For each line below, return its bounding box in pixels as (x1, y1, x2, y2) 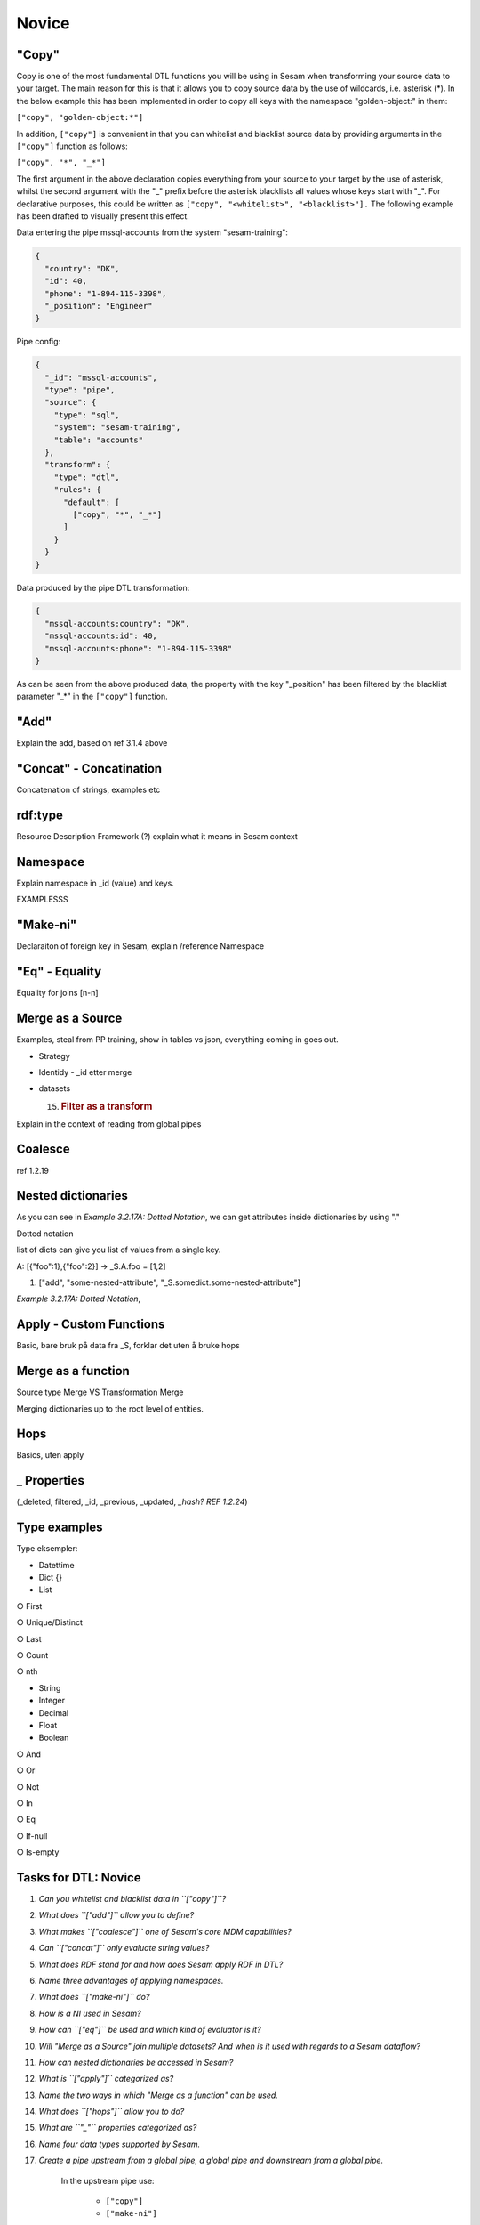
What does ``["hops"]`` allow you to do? (38, 2106, 185, 2117)
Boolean (38, 1732, 69, 1744)
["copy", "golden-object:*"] (16, 112, 144, 123)
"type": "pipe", (44, 385, 116, 395)
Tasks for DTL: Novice (16, 1870, 141, 1885)
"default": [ (63, 497, 120, 507)
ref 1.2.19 (16, 1165, 49, 1176)
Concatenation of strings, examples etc (16, 784, 161, 796)
